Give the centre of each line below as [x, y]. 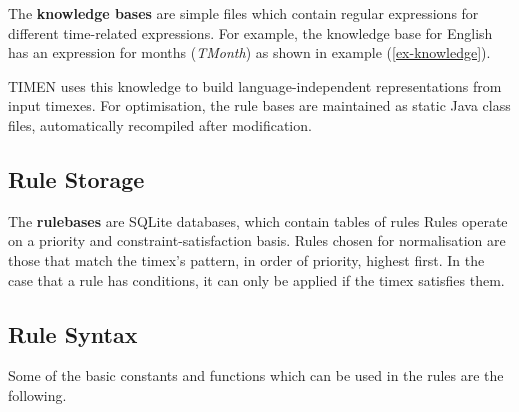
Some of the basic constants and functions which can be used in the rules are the [256, 375]
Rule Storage [76, 178]
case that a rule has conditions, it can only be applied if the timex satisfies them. [256, 279]
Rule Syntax [73, 333]
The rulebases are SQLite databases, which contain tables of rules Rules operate [258, 220]
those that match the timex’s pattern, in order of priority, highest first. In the [246, 259]
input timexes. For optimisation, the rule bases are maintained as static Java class [259, 105]
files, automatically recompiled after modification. [160, 124]
